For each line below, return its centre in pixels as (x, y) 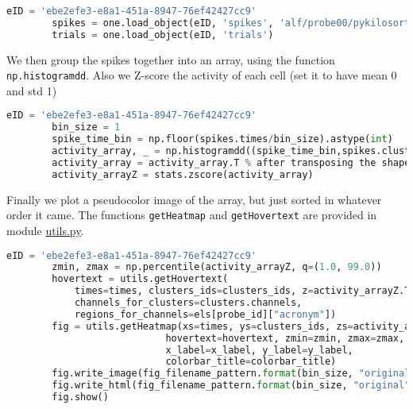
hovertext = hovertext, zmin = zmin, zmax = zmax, (285, 338)
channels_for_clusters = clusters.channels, (188, 303)
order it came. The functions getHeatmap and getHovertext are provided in (192, 215)
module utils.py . (45, 230)
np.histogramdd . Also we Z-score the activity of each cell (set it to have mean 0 (202, 75)
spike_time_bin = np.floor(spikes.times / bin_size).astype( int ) (222, 139)
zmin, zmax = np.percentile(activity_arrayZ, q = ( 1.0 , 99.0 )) (217, 267)
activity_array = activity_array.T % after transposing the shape (231, 162)
